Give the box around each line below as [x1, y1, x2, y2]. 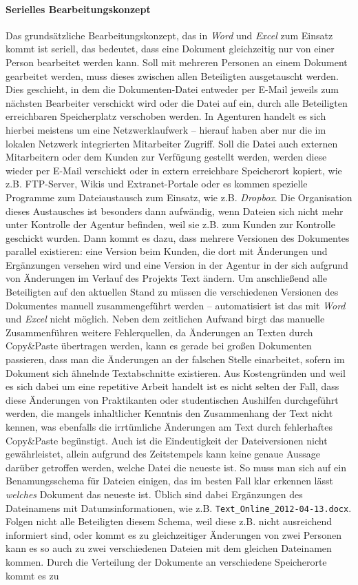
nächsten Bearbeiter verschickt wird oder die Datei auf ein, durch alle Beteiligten [6, 95, 348, 110]
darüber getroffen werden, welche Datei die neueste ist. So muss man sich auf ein [6, 460, 346, 474]
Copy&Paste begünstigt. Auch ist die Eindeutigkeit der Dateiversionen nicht [6, 433, 328, 447]
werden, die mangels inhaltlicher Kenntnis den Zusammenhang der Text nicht [6, 406, 333, 420]
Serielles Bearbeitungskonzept [6, 1, 151, 16]
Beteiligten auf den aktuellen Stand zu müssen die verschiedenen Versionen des [6, 285, 339, 299]
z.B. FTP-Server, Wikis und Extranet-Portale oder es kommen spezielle [6, 176, 308, 191]
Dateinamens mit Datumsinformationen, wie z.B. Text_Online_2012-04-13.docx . [6, 500, 352, 515]
